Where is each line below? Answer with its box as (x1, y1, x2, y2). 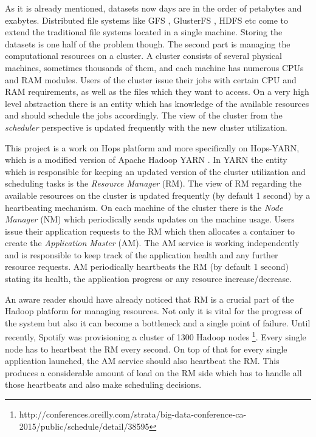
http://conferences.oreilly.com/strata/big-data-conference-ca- (19, 408, 247, 421)
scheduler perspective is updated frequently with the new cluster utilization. (5, 120, 287, 133)
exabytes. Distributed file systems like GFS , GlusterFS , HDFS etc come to (5, 13, 289, 26)
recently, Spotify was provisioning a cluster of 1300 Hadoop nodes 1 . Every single (5, 329, 306, 343)
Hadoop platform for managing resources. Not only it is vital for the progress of (5, 305, 302, 317)
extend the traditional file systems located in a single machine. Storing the (5, 26, 283, 38)
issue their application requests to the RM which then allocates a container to (5, 224, 295, 237)
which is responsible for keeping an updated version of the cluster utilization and (5, 165, 306, 177)
